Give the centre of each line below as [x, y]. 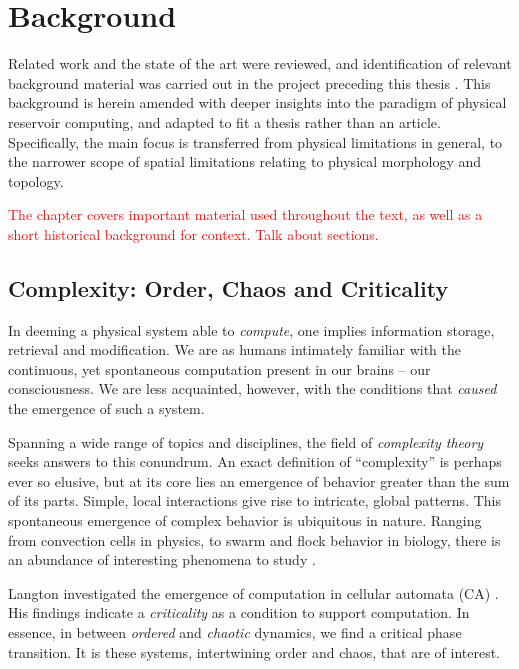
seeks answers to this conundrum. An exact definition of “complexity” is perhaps [255, 461]
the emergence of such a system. [106, 408]
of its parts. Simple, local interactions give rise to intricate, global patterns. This [254, 500]
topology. [36, 180]
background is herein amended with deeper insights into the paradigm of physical [257, 102]
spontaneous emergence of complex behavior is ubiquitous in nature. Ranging [245, 520]
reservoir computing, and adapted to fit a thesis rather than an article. [224, 121]
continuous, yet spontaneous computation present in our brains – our [219, 368]
